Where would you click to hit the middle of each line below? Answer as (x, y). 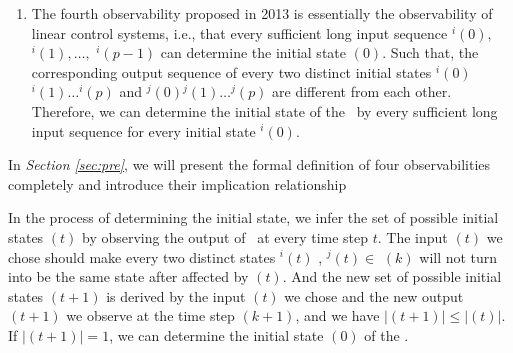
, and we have (337, 315)
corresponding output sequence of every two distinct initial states (231, 71)
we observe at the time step (150, 315)
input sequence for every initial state (143, 130)
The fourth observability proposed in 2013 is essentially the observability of (262, 13)
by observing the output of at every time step (225, 236)
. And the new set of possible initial (392, 276)
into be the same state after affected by (128, 276)
